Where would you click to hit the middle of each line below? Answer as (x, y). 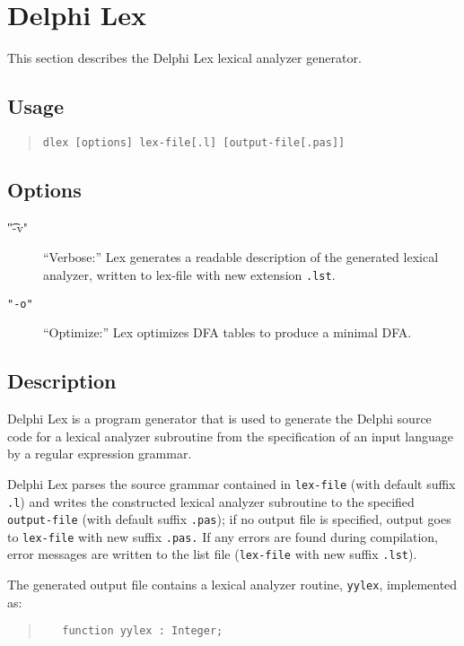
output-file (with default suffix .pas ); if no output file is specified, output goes (229, 519)
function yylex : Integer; (143, 631)
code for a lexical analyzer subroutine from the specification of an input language (230, 436)
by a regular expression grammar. (100, 454)
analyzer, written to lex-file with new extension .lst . (189, 274)
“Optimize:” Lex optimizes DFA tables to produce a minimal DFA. (228, 332)
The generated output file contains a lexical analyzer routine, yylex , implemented (232, 585)
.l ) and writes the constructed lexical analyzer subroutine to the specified (211, 501)
